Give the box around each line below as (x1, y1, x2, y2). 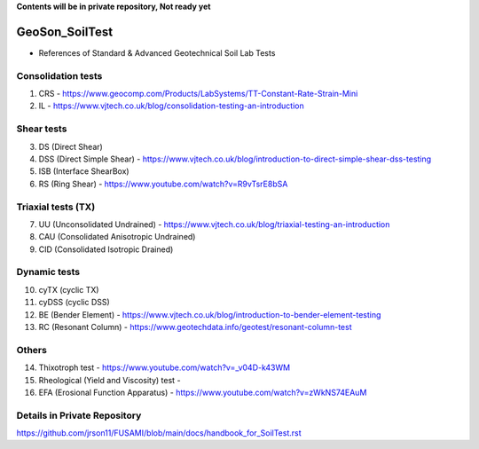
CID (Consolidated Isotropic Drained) (38, 244, 174, 255)
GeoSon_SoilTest (16, 24, 114, 39)
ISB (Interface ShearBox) (38, 166, 130, 177)
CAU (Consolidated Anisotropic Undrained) (38, 232, 196, 242)
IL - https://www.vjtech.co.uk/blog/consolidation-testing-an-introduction (38, 100, 305, 111)
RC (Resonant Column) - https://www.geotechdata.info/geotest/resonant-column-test (38, 321, 352, 332)
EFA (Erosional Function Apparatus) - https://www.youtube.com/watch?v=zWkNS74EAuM (38, 387, 367, 398)
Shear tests (16, 122, 67, 135)
